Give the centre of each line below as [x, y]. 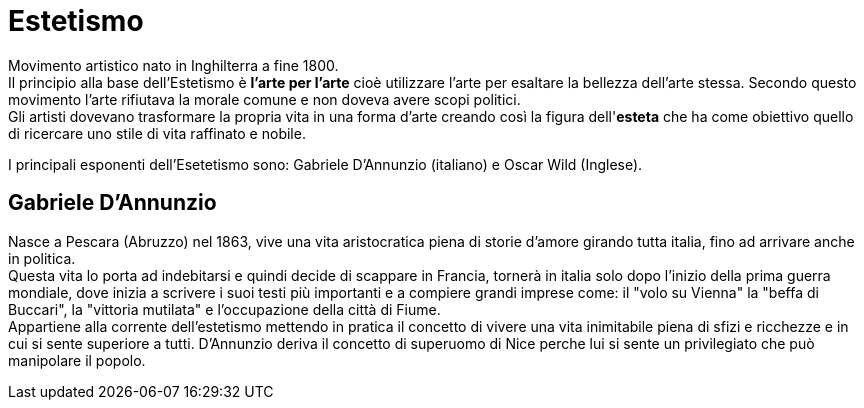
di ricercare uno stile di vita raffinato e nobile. [157, 133]
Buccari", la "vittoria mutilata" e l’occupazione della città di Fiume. [224, 309]
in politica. [42, 258]
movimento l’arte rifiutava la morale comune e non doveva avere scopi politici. [264, 99]
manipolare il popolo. [77, 360]
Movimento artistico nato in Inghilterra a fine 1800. [173, 65]
